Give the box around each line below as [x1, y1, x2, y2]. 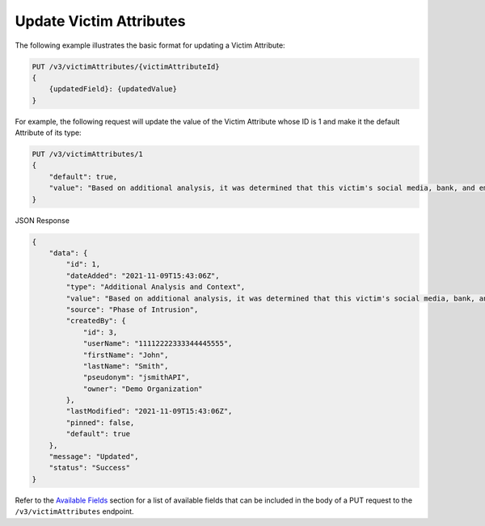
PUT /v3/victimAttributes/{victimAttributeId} [32, 61, 220, 71]
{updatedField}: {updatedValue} [48, 85, 178, 94]
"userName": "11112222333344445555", [82, 339, 233, 348]
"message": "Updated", [48, 452, 139, 461]
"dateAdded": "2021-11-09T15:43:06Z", [65, 271, 220, 280]
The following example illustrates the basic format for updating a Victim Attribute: [15, 40, 286, 50]
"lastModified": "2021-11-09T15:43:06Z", [65, 406, 233, 416]
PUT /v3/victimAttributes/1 [32, 149, 143, 159]
